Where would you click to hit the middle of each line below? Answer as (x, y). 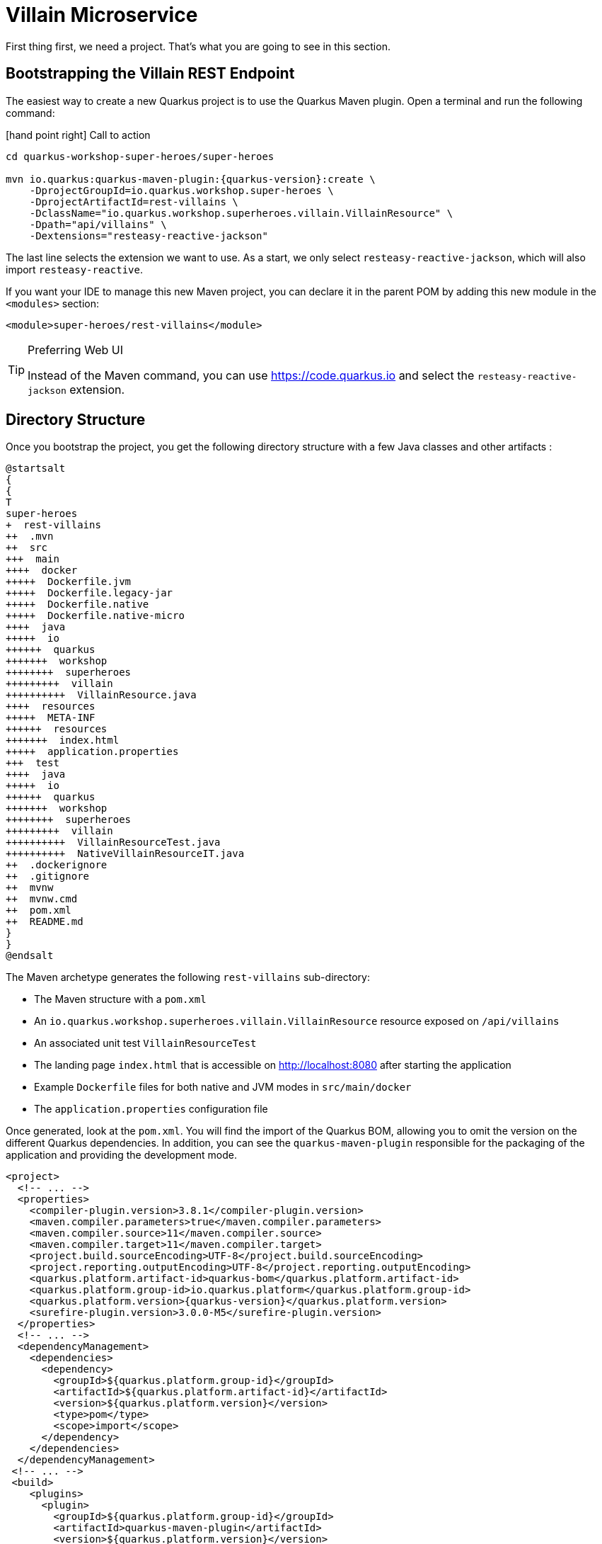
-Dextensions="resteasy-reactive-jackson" (149, 235)
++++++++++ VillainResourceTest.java (113, 842)
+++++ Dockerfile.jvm (69, 582)
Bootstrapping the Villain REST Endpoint (150, 74)
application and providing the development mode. (121, 1155)
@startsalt (36, 469)
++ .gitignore (48, 876)
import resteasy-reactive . (74, 269)
